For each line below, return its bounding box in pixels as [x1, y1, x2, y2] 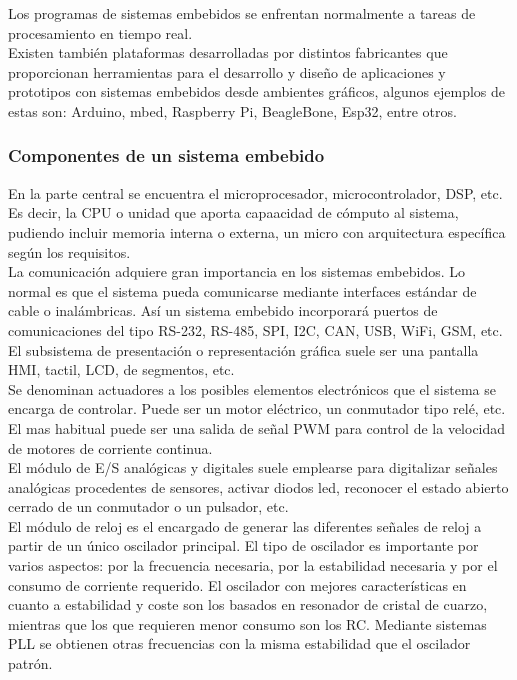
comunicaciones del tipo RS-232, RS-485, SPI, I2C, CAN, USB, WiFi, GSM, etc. [8, 319, 503, 340]
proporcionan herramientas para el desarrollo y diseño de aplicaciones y [8, 61, 446, 82]
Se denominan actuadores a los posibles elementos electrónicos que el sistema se [8, 378, 496, 399]
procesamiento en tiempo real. [8, 22, 193, 43]
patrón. [8, 653, 53, 674]
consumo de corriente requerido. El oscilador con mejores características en [8, 574, 467, 595]
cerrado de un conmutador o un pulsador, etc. [8, 496, 289, 517]
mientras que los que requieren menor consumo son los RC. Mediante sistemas [8, 613, 487, 634]
